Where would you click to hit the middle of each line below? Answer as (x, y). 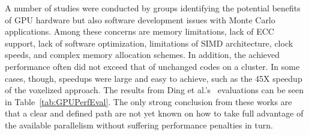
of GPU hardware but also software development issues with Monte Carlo (140, 19)
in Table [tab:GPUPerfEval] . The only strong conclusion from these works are (148, 101)
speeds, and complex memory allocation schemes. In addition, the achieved (142, 55)
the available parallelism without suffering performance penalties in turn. (139, 125)
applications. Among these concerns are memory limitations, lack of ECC (139, 31)
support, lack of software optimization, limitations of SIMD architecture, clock (149, 43)
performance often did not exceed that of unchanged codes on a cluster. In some (152, 66)
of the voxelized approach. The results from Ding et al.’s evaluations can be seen (154, 90)
